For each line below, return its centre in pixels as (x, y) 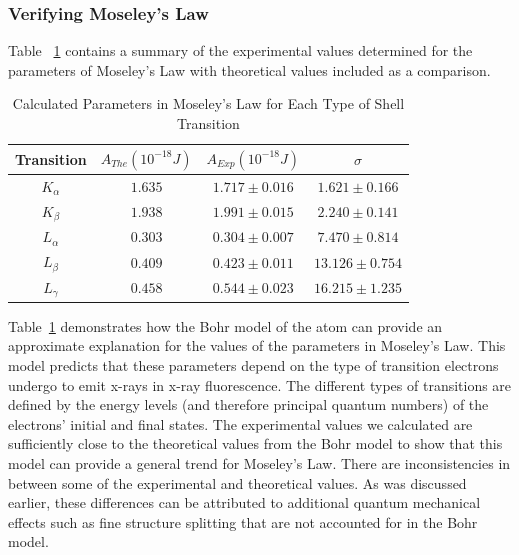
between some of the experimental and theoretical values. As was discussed (237, 482)
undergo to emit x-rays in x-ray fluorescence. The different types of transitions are (260, 384)
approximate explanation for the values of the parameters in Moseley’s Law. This (257, 345)
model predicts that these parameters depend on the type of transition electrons (253, 365)
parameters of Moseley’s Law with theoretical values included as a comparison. (249, 69)
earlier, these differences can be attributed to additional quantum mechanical (244, 502)
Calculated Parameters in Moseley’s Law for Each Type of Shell (208, 103)
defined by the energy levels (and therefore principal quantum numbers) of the (248, 404)
